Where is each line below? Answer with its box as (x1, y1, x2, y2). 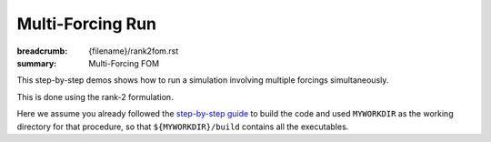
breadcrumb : (16, 46, 68, 56)
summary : (16, 57, 57, 68)
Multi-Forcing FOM (88, 57, 159, 68)
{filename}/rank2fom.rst (88, 46, 179, 56)
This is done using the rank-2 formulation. (16, 91, 174, 102)
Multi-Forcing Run (16, 14, 157, 34)
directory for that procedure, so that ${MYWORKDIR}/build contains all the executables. (16, 121, 349, 132)
